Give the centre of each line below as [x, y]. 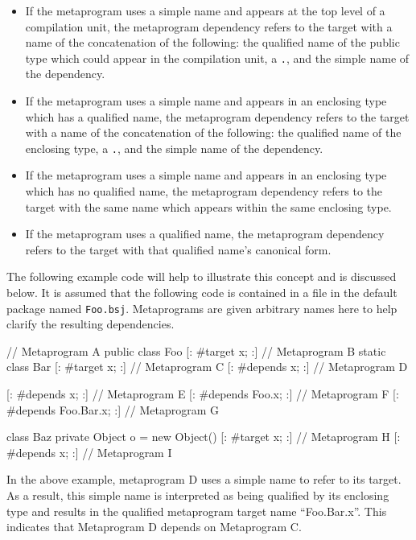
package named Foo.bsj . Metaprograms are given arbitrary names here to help [202, 308]
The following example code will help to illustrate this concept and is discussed [202, 276]
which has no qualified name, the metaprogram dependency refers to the [204, 191]
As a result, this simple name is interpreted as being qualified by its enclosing [198, 495]
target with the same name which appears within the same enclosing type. [208, 206]
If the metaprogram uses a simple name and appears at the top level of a [205, 10]
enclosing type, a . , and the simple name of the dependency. [174, 148]
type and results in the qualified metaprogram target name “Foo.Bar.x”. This [197, 511]
